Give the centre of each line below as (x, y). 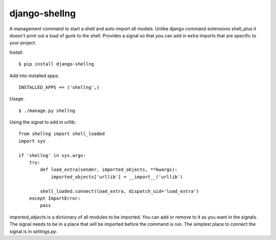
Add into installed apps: (34, 75)
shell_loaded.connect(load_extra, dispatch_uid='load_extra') (120, 191)
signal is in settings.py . (33, 231)
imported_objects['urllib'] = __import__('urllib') (117, 177)
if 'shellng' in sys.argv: (52, 155)
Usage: (17, 99)
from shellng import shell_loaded (62, 134)
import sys (32, 141)
